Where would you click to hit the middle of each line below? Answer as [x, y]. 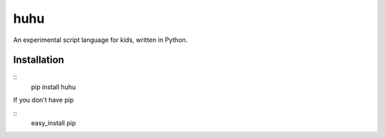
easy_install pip [53, 123]
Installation [38, 60]
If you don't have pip [43, 100]
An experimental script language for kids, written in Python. [101, 40]
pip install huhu [53, 87]
